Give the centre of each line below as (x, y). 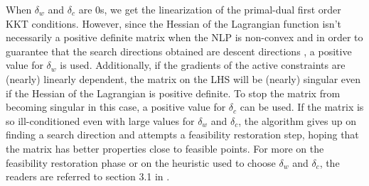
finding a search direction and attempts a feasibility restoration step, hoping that (182, 135)
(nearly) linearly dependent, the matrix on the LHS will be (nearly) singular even (183, 78)
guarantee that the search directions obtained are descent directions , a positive (179, 51)
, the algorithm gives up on (298, 120)
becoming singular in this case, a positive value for (116, 107)
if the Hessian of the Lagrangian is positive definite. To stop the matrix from (173, 93)
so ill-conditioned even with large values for (100, 120)
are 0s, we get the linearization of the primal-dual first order (210, 9)
